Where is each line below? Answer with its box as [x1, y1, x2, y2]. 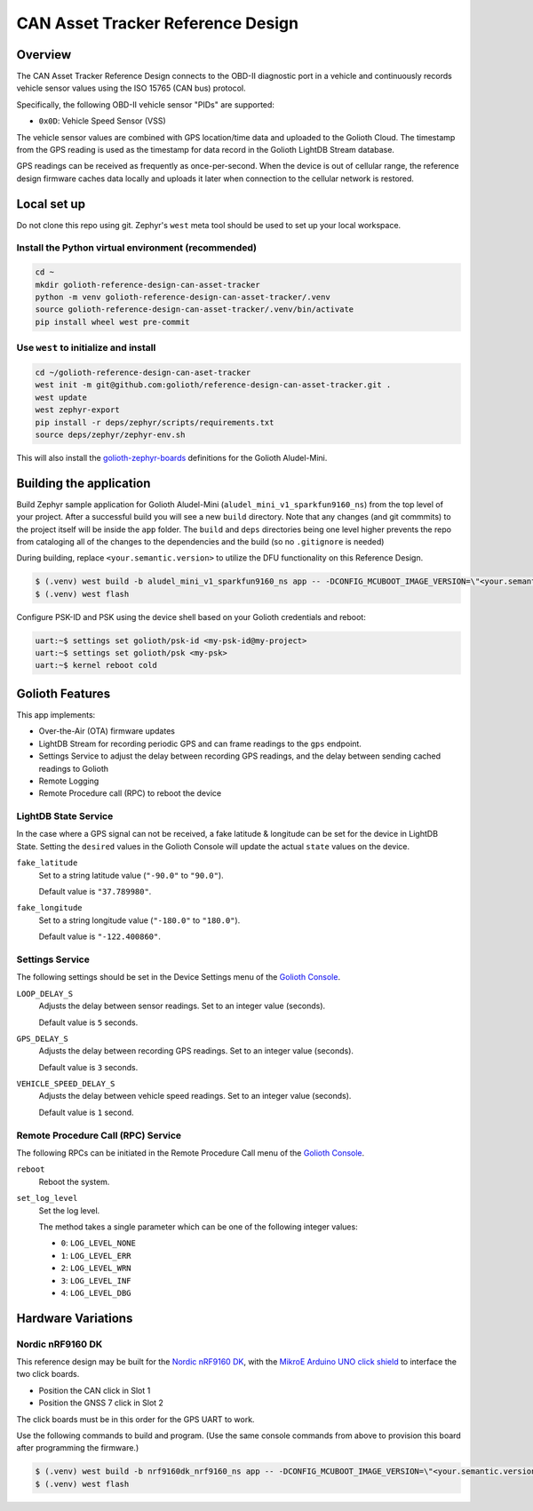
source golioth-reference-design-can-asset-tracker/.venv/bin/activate [35, 305, 354, 314]
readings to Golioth [38, 763, 108, 774]
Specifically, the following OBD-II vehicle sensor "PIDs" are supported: [16, 99, 275, 110]
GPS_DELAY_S [16, 1033, 68, 1044]
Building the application [16, 475, 151, 490]
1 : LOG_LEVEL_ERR [60, 1250, 131, 1260]
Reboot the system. [38, 1176, 110, 1187]
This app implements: [16, 709, 96, 720]
